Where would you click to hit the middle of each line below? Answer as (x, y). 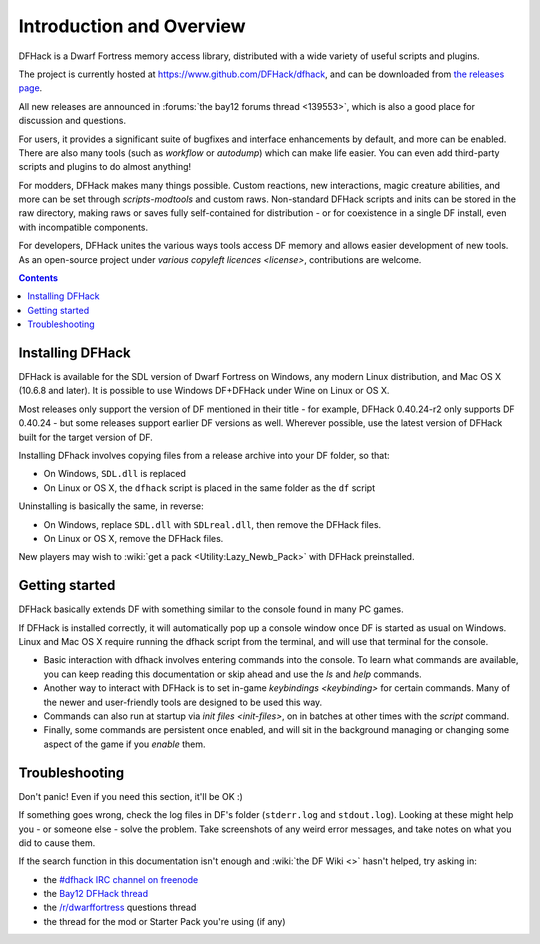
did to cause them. (57, 842)
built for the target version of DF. (86, 437)
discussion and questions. (72, 121)
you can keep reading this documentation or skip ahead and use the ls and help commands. (232, 674)
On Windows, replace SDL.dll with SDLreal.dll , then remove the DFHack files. (212, 524)
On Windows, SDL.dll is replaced (115, 474)
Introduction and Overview (132, 26)
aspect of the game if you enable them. (124, 744)
